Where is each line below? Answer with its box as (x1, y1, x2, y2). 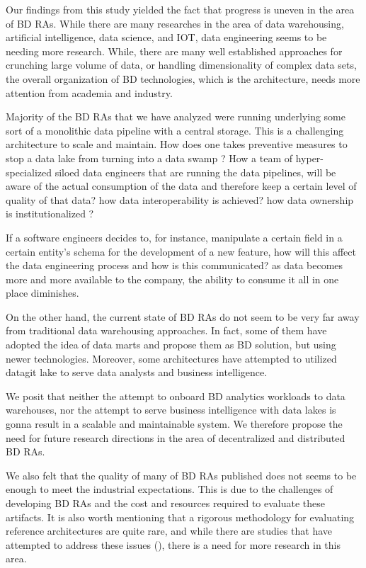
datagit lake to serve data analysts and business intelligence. (6, 365, 268, 380)
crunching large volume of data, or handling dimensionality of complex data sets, (6, 57, 357, 72)
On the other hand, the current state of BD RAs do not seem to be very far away (6, 309, 360, 324)
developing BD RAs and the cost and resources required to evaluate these (6, 496, 326, 510)
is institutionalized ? (6, 206, 94, 221)
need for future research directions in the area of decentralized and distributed (6, 430, 345, 445)
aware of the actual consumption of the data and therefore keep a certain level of (6, 178, 357, 193)
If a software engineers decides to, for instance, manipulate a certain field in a (6, 229, 343, 244)
